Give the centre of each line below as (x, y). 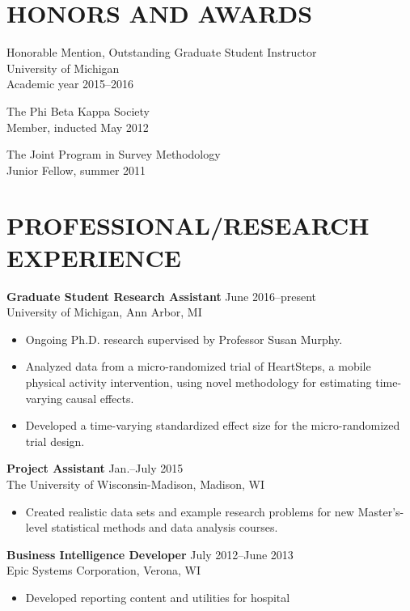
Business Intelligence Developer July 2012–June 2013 (150, 554)
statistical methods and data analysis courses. (165, 527)
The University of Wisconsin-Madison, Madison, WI (135, 484)
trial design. (55, 441)
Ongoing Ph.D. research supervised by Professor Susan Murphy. (184, 339)
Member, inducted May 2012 (78, 127)
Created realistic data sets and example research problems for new (190, 511)
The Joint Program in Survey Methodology (114, 154)
